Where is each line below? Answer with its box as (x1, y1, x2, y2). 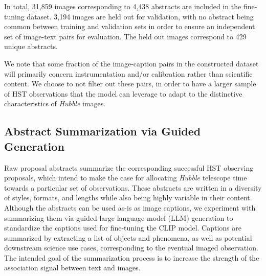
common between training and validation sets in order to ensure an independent (4, 21, 255, 32)
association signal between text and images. (4, 262, 141, 273)
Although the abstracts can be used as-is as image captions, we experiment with (4, 202, 256, 213)
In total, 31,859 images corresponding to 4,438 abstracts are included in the (4, 1, 241, 11)
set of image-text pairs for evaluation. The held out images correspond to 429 (4, 31, 247, 41)
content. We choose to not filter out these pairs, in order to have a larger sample (4, 78, 256, 89)
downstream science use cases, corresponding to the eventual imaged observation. (4, 242, 258, 253)
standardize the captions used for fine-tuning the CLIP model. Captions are (4, 222, 242, 233)
